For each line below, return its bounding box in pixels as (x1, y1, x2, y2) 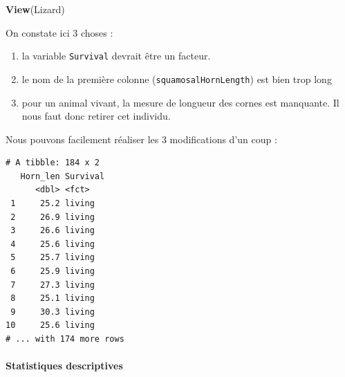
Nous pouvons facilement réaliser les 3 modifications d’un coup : (6, 131, 277, 146)
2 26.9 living (10, 212, 95, 222)
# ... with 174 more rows (6, 334, 124, 344)
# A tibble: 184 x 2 (6, 158, 100, 168)
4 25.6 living (10, 239, 95, 249)
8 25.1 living (10, 293, 95, 304)
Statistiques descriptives (6, 358, 123, 373)
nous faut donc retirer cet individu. (21, 109, 171, 123)
